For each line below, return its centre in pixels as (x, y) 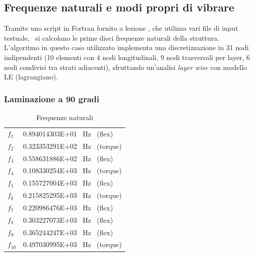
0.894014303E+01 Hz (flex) (68, 133)
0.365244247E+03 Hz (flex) (68, 232)
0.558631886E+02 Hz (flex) (68, 158)
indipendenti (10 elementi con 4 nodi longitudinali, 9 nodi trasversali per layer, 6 (127, 57)
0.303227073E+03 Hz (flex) (68, 220)
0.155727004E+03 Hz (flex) (68, 183)
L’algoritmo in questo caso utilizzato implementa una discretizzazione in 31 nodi (127, 47)
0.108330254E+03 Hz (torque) (73, 170)
